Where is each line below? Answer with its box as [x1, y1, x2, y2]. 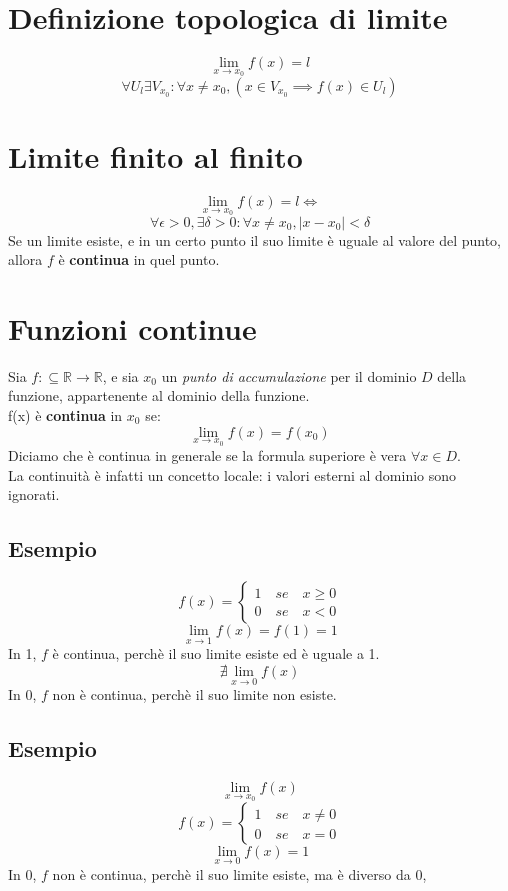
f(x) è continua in [8, 405, 123, 425]
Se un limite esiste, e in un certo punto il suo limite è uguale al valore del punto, [8, 229, 502, 250]
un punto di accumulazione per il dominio [161, 365, 417, 386]
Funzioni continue [8, 307, 257, 348]
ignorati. [8, 484, 60, 505]
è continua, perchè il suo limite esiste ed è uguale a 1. [52, 643, 380, 664]
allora [8, 249, 43, 270]
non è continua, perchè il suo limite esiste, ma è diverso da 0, [52, 863, 427, 884]
